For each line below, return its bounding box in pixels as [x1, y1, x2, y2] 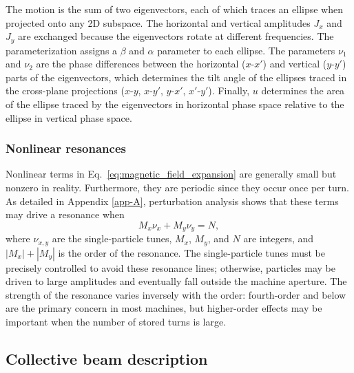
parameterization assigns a [6, 43, 118, 57]
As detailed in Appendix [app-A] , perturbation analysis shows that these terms [6, 193, 339, 208]
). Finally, [208, 83, 250, 98]
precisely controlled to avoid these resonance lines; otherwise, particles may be [6, 260, 335, 275]
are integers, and [243, 231, 314, 246]
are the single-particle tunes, [52, 231, 172, 246]
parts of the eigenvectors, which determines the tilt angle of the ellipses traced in [6, 70, 347, 84]
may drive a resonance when [6, 207, 125, 222]
